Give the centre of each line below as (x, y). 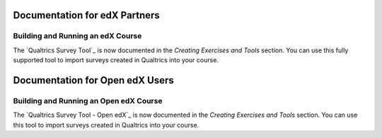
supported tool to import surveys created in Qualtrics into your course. (116, 60)
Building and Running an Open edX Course (88, 100)
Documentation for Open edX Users (93, 80)
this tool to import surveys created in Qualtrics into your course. (106, 125)
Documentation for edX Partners (87, 15)
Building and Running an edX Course (77, 36)
